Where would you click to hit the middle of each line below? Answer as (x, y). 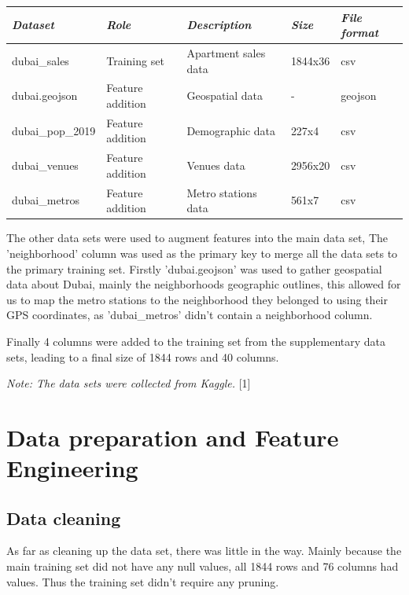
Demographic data (231, 130)
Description (219, 25)
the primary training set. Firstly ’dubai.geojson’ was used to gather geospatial (194, 268)
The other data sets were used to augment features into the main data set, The (197, 238)
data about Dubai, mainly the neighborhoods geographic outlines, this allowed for (204, 284)
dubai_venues (45, 165)
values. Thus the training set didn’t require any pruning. (143, 581)
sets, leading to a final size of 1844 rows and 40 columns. (143, 356)
